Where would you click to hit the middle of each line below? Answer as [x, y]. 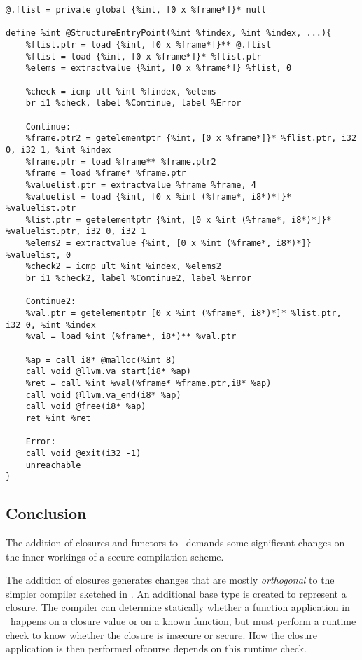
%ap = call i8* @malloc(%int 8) [101, 360]
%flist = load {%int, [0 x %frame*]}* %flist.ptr [144, 56]
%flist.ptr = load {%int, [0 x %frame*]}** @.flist [148, 44]
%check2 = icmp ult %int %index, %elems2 [123, 267]
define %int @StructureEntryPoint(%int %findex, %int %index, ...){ [169, 33]
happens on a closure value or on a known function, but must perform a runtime [183, 621]
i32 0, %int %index [51, 325]
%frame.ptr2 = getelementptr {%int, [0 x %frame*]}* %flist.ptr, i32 [191, 138]
